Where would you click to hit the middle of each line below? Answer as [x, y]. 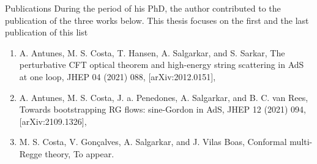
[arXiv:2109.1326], [53, 121]
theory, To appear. [80, 153]
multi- [301, 142]
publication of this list [47, 32]
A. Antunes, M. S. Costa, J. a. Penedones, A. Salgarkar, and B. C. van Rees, [164, 97]
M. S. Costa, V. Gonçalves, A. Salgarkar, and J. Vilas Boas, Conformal [153, 142]
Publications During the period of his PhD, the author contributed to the [143, 8]
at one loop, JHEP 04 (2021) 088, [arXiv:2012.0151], [117, 76]
